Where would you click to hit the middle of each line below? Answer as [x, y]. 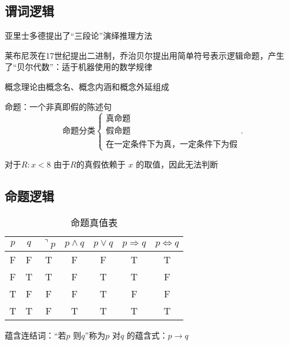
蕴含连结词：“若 [36, 335]
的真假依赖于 [101, 164]
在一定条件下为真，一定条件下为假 [172, 144]
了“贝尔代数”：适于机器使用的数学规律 [79, 67]
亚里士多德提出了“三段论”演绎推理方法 [79, 36]
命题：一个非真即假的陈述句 [58, 106]
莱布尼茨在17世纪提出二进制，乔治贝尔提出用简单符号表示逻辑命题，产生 [144, 55]
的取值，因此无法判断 [177, 164]
